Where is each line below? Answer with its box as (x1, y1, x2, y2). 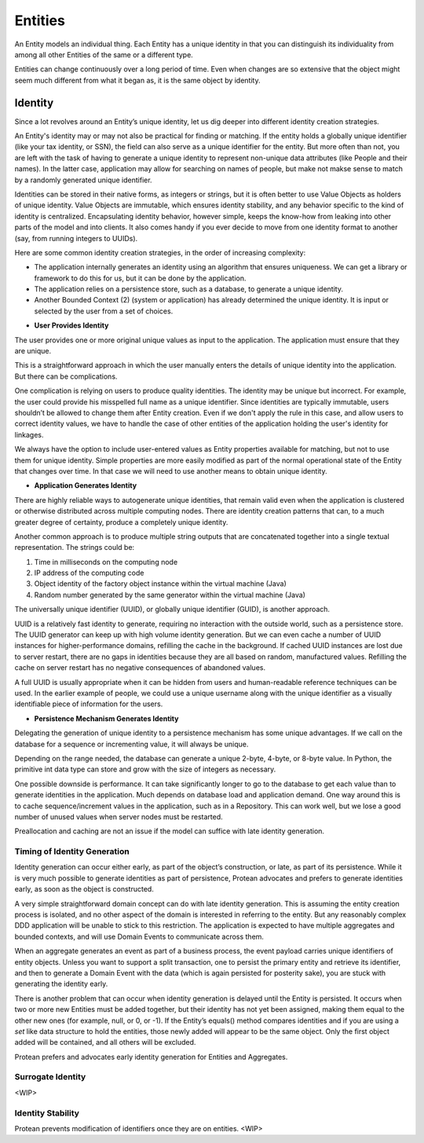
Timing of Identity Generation (14, 846, 130, 857)
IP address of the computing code (34, 568, 144, 577)
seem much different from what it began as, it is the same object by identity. (14, 75, 261, 85)
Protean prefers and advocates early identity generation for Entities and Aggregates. (14, 1052, 288, 1061)
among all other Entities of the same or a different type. (14, 49, 194, 59)
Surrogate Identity (14, 1072, 86, 1083)
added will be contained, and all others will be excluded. (14, 1038, 196, 1047)
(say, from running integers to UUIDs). (14, 233, 138, 243)
